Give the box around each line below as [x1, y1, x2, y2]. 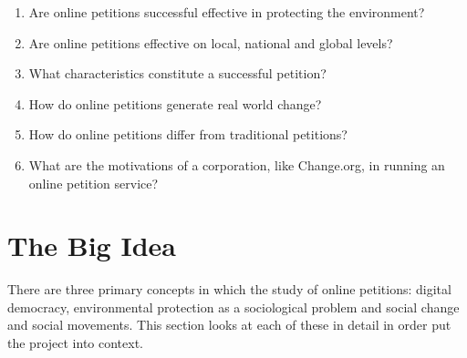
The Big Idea [7, 227, 176, 264]
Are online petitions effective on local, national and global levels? [28, 33, 393, 52]
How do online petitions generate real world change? [28, 94, 322, 113]
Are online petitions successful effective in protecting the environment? [28, 3, 425, 21]
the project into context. [7, 333, 143, 353]
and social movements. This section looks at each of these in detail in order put [7, 315, 451, 334]
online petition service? [28, 173, 159, 192]
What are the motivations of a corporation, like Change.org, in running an [28, 155, 445, 174]
